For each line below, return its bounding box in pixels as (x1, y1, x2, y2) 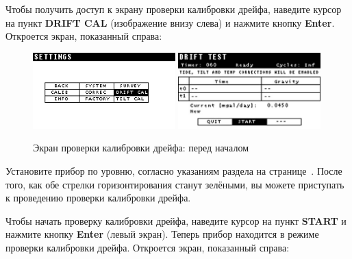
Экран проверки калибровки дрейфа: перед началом (33, 140, 249, 155)
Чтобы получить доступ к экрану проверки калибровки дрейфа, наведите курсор (5, 2, 342, 16)
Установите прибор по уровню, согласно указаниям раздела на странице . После (5, 163, 342, 177)
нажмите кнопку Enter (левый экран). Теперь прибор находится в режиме (5, 227, 319, 241)
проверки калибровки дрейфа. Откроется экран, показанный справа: (5, 240, 290, 254)
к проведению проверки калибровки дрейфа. (5, 190, 191, 205)
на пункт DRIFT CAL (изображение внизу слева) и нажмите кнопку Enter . (5, 15, 335, 29)
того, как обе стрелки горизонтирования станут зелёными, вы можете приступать (5, 177, 344, 191)
